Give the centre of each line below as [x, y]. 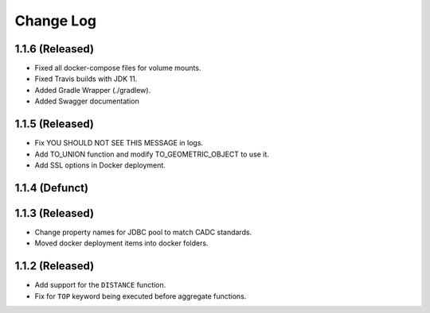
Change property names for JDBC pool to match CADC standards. [143, 232]
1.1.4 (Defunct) [52, 188]
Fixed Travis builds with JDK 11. [86, 79]
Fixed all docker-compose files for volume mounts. [118, 68]
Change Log [56, 21]
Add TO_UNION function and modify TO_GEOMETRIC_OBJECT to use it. [152, 154]
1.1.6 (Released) [55, 49]
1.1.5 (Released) [55, 124]
